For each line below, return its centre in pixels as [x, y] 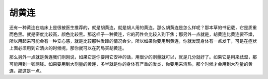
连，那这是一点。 [27, 71]
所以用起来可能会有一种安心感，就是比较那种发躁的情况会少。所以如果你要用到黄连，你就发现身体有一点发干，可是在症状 [133, 41]
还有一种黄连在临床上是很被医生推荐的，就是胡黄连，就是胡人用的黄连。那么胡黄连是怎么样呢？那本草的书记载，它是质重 [133, 27]
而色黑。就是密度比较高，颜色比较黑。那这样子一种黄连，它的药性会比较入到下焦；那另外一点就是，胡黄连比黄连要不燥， [133, 34]
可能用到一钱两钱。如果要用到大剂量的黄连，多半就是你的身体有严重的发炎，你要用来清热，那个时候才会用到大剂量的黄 [131, 64]
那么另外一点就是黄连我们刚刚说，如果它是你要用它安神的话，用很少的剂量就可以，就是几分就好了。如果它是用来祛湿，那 [133, 57]
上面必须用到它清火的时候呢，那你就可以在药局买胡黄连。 [68, 48]
